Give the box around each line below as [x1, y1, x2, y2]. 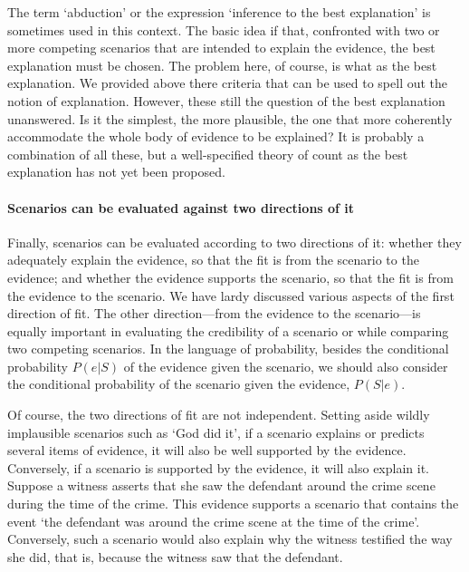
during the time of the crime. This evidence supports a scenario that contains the [7, 494, 459, 513]
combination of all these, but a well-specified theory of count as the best [7, 144, 408, 163]
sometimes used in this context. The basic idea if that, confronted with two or [7, 20, 440, 39]
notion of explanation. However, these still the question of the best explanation [7, 91, 445, 110]
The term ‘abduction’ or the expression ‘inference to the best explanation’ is [7, 3, 431, 21]
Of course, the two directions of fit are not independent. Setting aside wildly [7, 405, 430, 424]
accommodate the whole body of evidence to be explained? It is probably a [7, 127, 425, 146]
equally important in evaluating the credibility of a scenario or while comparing [7, 321, 449, 340]
